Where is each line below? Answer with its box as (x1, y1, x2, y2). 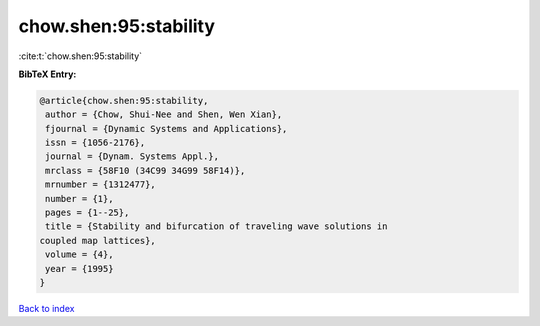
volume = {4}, (45, 249, 114, 260)
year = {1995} (45, 263, 114, 274)
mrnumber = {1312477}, (45, 179, 157, 190)
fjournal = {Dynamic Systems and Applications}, (45, 123, 288, 134)
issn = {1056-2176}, (45, 137, 146, 149)
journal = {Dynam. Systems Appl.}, (45, 151, 220, 162)
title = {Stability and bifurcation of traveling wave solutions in (45, 221, 388, 232)
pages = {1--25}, (45, 207, 130, 219)
